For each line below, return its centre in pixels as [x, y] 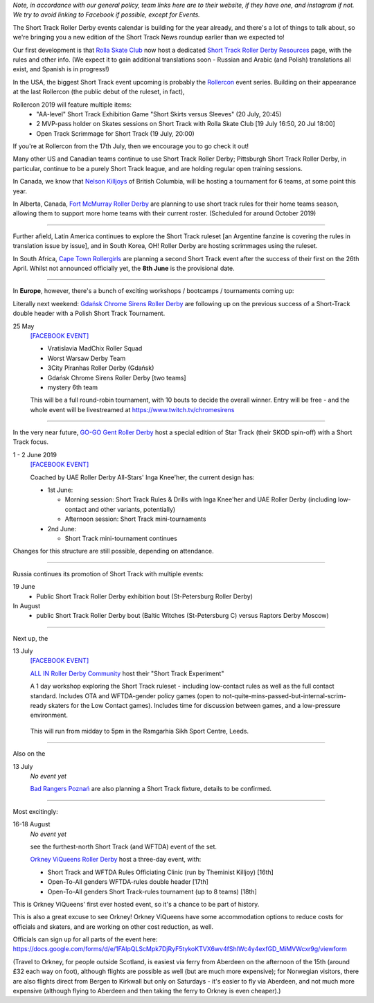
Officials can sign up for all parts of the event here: [85, 939]
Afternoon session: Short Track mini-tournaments [135, 519]
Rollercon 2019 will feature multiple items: [72, 105]
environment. [49, 715]
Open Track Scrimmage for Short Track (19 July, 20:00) [116, 133]
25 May [24, 326]
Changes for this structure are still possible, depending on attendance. [113, 551]
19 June [24, 587]
